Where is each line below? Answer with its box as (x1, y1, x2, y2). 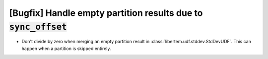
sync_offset (9, 21, 67, 32)
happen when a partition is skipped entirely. (21, 45, 111, 52)
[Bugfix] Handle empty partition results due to (9, 7, 203, 18)
